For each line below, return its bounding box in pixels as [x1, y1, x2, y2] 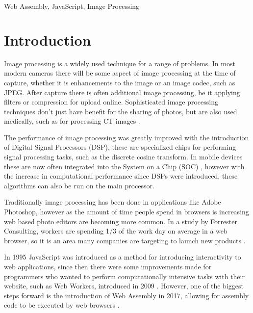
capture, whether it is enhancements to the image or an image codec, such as [4, 77, 235, 87]
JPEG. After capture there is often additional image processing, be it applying [4, 87, 240, 97]
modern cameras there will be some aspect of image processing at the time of [4, 68, 236, 78]
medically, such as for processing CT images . [4, 116, 140, 126]
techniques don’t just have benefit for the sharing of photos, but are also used [4, 106, 237, 116]
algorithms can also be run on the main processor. [4, 180, 154, 190]
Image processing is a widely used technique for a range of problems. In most [4, 58, 235, 68]
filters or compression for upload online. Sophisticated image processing [4, 97, 219, 107]
